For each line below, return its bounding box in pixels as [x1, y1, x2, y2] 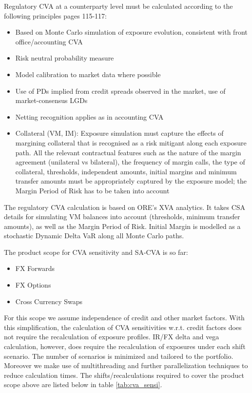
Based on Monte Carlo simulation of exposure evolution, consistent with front [15, 27, 248, 37]
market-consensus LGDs [15, 95, 88, 105]
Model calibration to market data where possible [15, 69, 161, 79]
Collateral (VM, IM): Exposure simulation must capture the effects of [15, 128, 224, 138]
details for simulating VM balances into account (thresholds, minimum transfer [4, 211, 240, 222]
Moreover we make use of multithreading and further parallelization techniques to [4, 360, 248, 371]
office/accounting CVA [15, 36, 83, 46]
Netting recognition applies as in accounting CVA [15, 111, 164, 122]
